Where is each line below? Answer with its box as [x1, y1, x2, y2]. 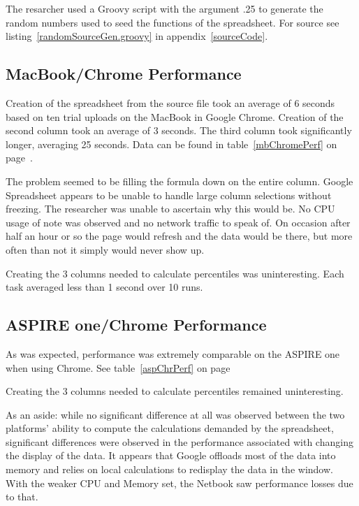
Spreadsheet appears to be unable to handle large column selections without [6, 187, 332, 202]
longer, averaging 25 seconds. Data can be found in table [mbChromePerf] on [6, 136, 337, 151]
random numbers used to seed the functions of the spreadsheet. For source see [6, 15, 339, 29]
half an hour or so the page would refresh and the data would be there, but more [6, 229, 353, 243]
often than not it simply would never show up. [6, 242, 205, 256]
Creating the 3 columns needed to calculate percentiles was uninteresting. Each [6, 266, 344, 280]
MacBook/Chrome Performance [6, 63, 242, 85]
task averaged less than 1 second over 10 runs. [6, 280, 203, 294]
